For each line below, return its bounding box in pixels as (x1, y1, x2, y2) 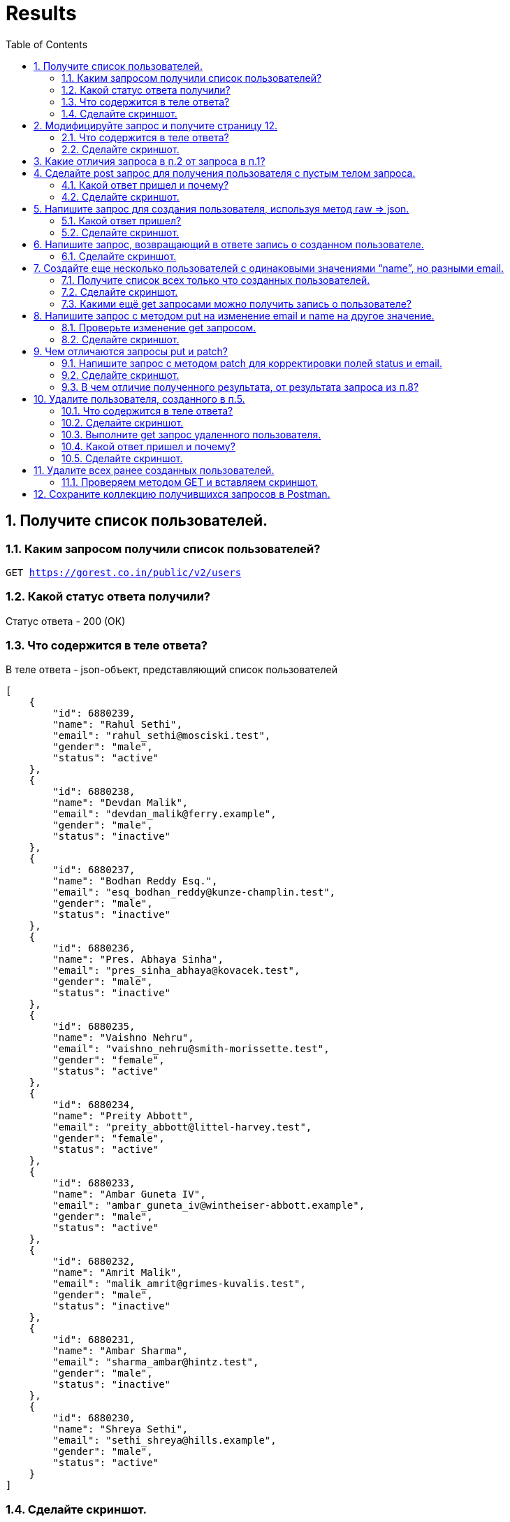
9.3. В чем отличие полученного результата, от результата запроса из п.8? (61, 380, 419, 393)
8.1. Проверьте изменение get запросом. (61, 321, 256, 333)
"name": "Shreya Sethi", (52, 1423, 189, 1435)
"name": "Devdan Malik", (52, 797, 189, 809)
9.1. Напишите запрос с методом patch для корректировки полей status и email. (61, 357, 443, 369)
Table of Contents (6, 38, 88, 50)
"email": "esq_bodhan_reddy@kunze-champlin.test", (52, 886, 336, 898)
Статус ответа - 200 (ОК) (6, 615, 126, 627)
